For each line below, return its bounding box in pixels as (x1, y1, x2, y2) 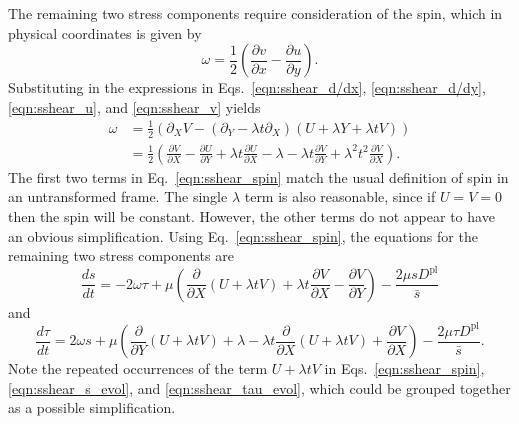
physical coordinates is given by (8, 22, 202, 43)
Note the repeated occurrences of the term (8, 358, 268, 379)
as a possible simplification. (8, 397, 176, 418)
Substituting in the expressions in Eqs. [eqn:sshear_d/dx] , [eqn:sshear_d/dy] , (8, 77, 486, 98)
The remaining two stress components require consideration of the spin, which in (8, 3, 503, 23)
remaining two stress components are (8, 245, 234, 266)
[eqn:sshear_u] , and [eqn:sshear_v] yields (8, 96, 261, 117)
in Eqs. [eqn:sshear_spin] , (324, 358, 485, 379)
